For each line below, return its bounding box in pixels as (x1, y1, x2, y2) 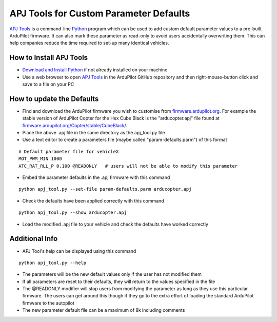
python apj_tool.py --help (18, 259, 87, 266)
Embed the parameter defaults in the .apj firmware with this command (22, 174, 170, 180)
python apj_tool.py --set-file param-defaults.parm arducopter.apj (18, 186, 192, 192)
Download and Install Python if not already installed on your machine (22, 67, 168, 73)
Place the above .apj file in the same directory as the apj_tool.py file (22, 130, 165, 136)
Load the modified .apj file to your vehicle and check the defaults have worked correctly (22, 221, 209, 227)
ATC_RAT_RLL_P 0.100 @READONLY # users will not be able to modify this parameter (18, 163, 238, 169)
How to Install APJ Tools (9, 53, 88, 62)
